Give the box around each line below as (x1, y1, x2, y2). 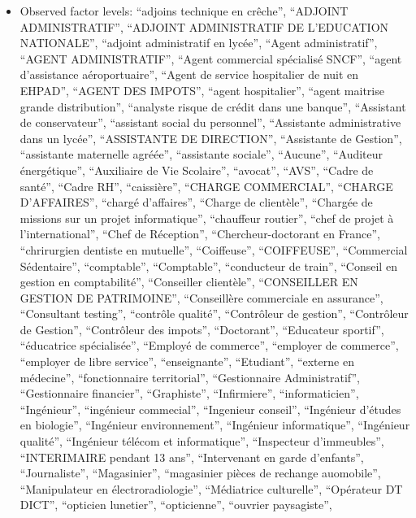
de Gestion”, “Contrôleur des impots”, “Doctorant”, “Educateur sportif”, (19, 320, 384, 337)
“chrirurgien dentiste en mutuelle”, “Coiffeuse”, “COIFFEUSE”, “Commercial (19, 241, 408, 258)
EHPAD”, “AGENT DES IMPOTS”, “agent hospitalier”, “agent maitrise (19, 81, 384, 98)
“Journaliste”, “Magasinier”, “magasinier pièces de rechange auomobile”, (19, 464, 381, 481)
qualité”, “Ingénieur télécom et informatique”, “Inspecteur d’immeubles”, (19, 433, 384, 450)
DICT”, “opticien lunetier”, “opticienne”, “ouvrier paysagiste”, (19, 496, 332, 513)
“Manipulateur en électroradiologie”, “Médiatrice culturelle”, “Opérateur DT (19, 480, 403, 497)
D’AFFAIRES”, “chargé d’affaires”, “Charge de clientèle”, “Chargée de (19, 194, 373, 211)
